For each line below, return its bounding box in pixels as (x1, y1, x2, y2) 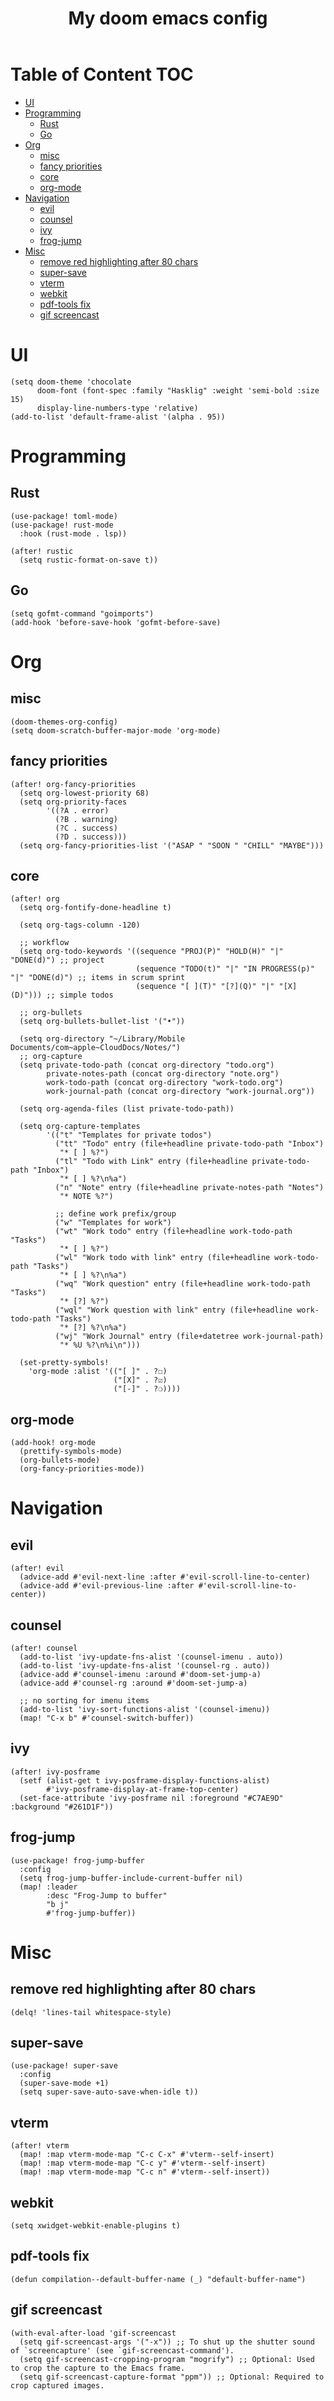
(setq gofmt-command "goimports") (10, 608, 155, 619)
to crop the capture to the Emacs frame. (10, 2363, 186, 2373)
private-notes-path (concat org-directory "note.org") (46, 1069, 280, 1079)
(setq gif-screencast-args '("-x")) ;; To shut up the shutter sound (19, 2337, 315, 2347)
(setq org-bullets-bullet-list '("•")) (19, 1017, 186, 1027)
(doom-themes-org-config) (10, 717, 118, 727)
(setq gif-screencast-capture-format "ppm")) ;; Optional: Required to (19, 2372, 325, 2382)
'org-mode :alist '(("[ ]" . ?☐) (28, 1367, 168, 1377)
